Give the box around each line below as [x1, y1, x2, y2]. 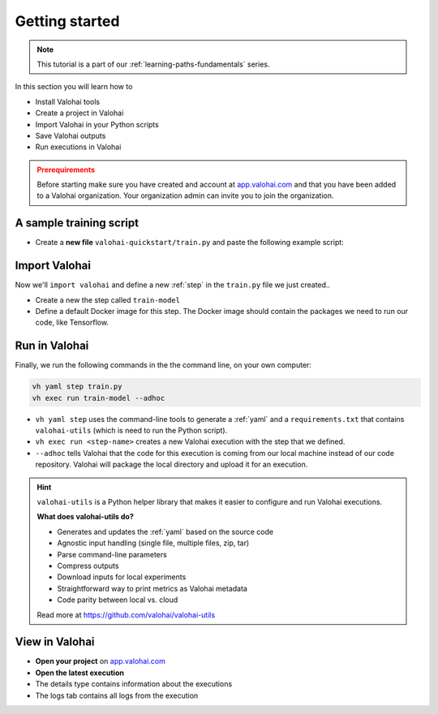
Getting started [15, 12, 120, 30]
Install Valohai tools [35, 97, 101, 106]
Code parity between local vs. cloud [57, 595, 178, 604]
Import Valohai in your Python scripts [35, 119, 160, 129]
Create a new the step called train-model [35, 295, 180, 304]
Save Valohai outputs [35, 131, 106, 140]
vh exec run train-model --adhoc [32, 394, 165, 402]
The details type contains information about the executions [35, 679, 233, 689]
